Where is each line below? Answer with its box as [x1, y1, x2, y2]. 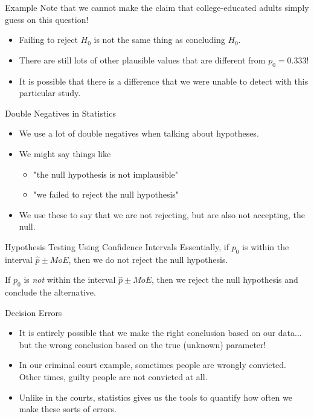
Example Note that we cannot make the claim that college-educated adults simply [5, 1, 309, 13]
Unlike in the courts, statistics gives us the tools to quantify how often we [19, 390, 292, 403]
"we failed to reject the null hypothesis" [33, 188, 179, 201]
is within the [242, 240, 289, 253]
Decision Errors [5, 306, 62, 318]
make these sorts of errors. [19, 402, 117, 415]
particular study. [19, 86, 81, 99]
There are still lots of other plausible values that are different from [19, 53, 266, 66]
